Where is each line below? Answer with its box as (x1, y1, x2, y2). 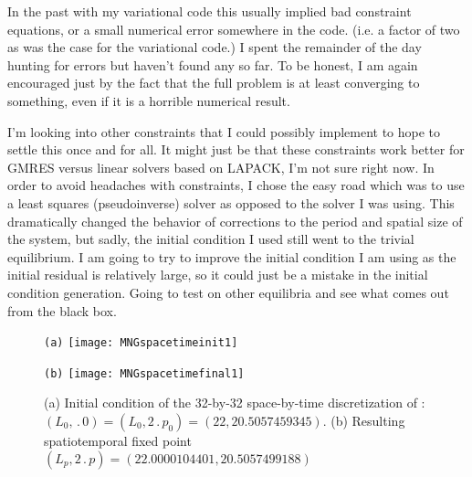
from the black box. (7, 301, 117, 320)
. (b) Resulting (322, 411, 405, 429)
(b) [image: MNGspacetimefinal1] (44, 366, 245, 380)
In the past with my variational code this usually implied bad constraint (7, 2, 412, 20)
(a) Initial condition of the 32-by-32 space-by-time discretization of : (44, 393, 425, 412)
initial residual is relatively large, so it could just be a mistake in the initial (7, 265, 428, 284)
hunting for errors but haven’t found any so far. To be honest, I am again (7, 55, 418, 74)
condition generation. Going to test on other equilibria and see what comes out (7, 282, 449, 302)
